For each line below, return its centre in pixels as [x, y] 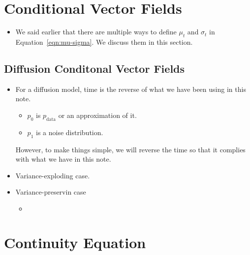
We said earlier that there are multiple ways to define [96, 32]
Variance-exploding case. [53, 175]
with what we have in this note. [63, 159]
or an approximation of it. [97, 115]
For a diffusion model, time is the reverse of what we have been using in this [131, 89]
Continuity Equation [75, 242]
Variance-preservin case [51, 192]
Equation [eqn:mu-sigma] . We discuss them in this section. [104, 42]
